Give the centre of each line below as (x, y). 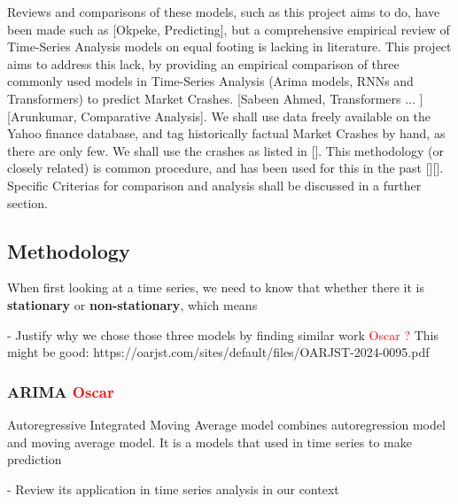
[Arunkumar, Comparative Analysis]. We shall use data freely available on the (219, 116)
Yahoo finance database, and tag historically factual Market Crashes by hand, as (226, 133)
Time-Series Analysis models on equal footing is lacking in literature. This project (229, 47)
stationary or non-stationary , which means (132, 304)
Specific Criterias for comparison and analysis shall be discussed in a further (214, 185)
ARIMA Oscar (61, 391)
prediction (35, 459)
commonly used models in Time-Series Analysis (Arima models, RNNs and (210, 81)
